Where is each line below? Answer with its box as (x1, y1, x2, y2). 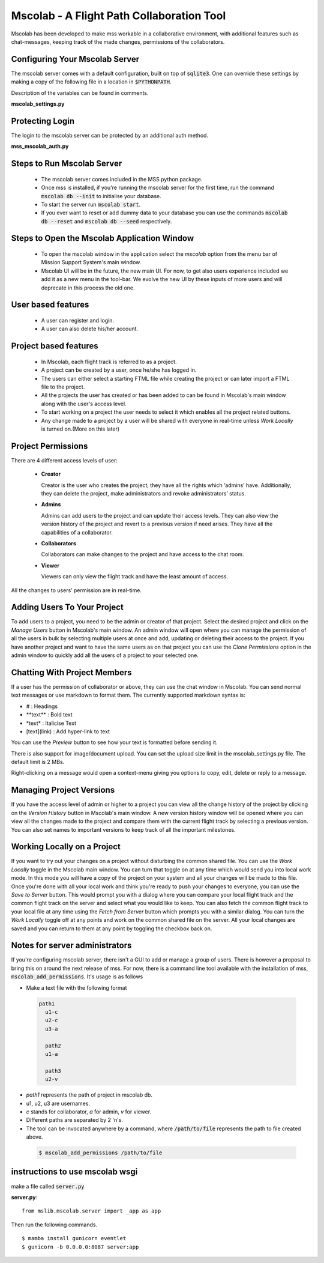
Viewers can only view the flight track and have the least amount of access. (41, 573, 228, 580)
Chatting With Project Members (11, 667, 132, 677)
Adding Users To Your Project (11, 602, 124, 613)
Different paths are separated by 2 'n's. (26, 1116, 123, 1124)
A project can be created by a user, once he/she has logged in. (41, 366, 197, 374)
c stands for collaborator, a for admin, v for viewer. (26, 1108, 152, 1115)
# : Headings (26, 703, 58, 710)
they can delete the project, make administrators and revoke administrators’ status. (41, 490, 246, 497)
